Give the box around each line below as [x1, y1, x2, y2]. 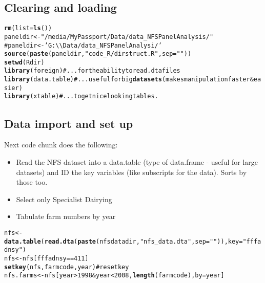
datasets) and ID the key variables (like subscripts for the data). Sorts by [16, 166, 247, 177]
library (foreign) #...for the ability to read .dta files [4, 67, 180, 75]
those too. [16, 177, 48, 187]
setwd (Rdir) [4, 58, 45, 66]
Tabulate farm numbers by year [16, 211, 116, 222]
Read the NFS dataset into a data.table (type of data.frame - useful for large [16, 156, 258, 167]
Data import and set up [4, 115, 133, 131]
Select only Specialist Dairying [16, 193, 112, 204]
